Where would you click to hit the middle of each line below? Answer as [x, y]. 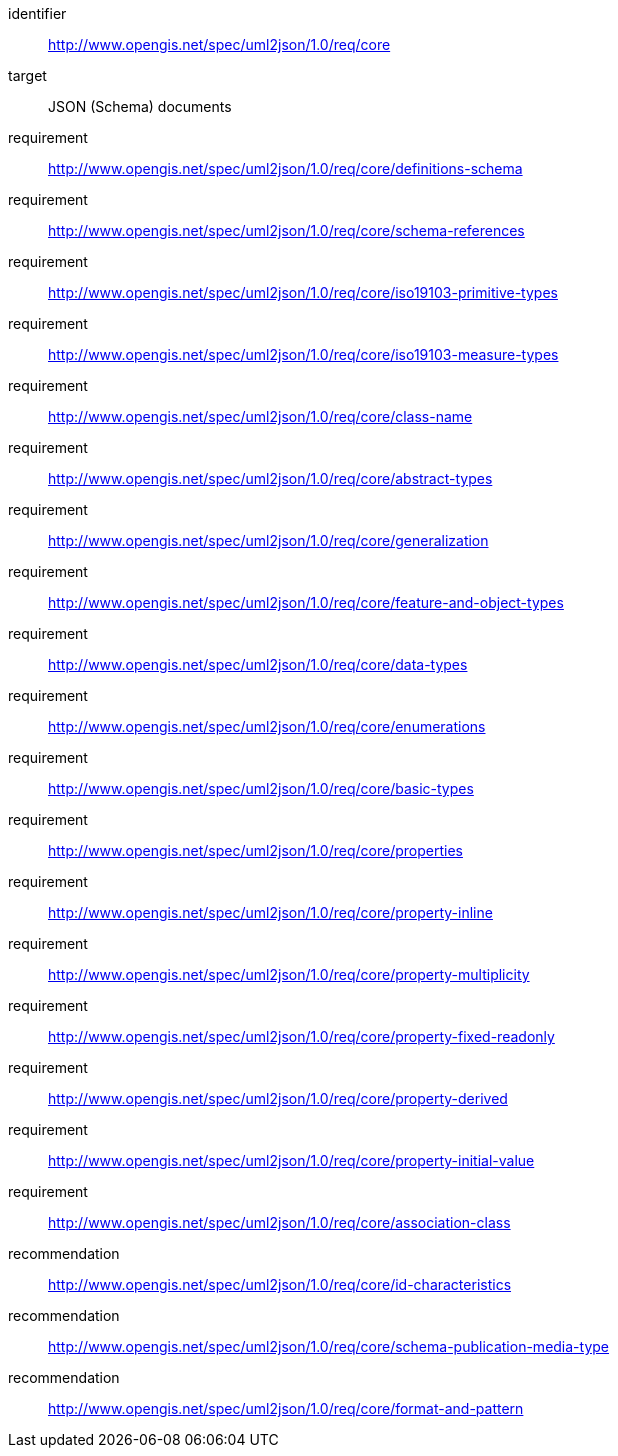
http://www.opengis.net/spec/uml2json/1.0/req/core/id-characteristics [280, 1284]
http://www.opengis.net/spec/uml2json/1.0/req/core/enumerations [267, 726]
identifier [37, 13]
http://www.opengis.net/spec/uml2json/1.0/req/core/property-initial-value [291, 1160]
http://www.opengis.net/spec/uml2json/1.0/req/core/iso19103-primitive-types [303, 292]
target [27, 75]
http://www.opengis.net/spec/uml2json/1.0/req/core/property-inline [270, 912]
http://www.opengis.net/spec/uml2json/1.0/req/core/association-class [279, 1222]
